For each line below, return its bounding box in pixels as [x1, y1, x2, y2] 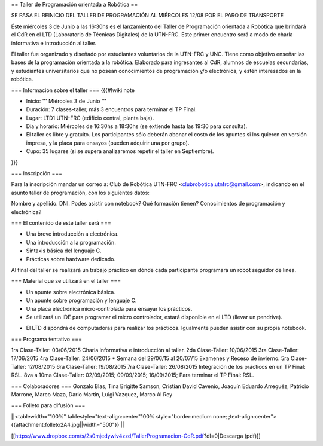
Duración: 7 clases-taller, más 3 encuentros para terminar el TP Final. [26, 106, 197, 113]
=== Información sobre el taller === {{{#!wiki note [11, 87, 135, 94]
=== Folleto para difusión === [11, 402, 86, 409]
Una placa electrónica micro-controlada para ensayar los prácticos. [26, 305, 193, 312]
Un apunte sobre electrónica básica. [26, 288, 116, 295]
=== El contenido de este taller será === [11, 219, 112, 227]
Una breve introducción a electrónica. [26, 230, 119, 237]
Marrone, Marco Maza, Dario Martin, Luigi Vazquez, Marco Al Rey [11, 391, 173, 398]
